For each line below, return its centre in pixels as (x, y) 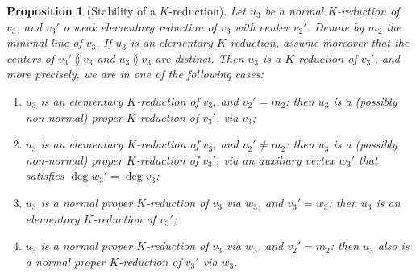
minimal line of (44, 42)
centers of (31, 58)
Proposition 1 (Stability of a (81, 10)
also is (393, 246)
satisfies (45, 175)
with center (262, 26)
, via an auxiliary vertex (275, 159)
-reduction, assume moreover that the (318, 42)
